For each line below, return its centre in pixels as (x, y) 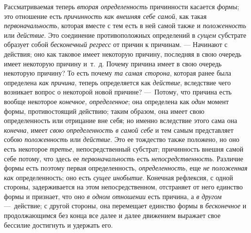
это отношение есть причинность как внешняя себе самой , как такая (105, 16)
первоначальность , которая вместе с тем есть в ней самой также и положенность (125, 25)
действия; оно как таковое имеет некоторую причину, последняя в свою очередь (123, 54)
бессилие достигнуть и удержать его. (59, 225)
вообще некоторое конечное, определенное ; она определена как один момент (117, 101)
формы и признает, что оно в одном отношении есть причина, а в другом (113, 196)
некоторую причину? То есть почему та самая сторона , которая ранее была (117, 73)
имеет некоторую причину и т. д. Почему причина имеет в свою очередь (113, 63)
